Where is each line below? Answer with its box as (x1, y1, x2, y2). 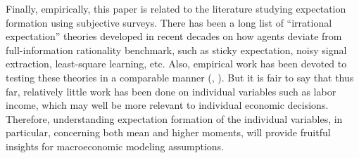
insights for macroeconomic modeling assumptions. (6, 138, 225, 153)
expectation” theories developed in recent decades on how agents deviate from (6, 29, 342, 44)
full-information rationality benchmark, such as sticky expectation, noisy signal (6, 42, 347, 57)
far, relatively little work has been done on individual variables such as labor (6, 84, 336, 98)
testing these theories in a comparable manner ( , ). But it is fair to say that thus (6, 70, 354, 84)
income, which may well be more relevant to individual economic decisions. (6, 98, 329, 112)
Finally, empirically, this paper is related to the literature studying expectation (6, 1, 346, 15)
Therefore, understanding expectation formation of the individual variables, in (6, 111, 343, 126)
